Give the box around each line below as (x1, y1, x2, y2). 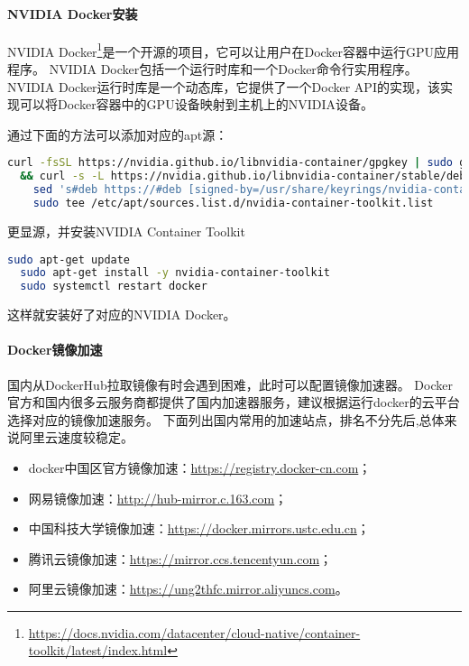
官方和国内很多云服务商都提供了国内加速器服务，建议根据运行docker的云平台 (7, 393, 460, 412)
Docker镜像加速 (7, 340, 103, 359)
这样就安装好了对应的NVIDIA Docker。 (7, 305, 236, 324)
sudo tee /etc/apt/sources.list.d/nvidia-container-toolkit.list (32, 197, 434, 210)
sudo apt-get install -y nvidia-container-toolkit (20, 266, 330, 280)
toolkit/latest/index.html (28, 641, 168, 660)
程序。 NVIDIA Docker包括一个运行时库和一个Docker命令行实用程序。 (7, 60, 418, 79)
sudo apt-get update (7, 253, 131, 266)
